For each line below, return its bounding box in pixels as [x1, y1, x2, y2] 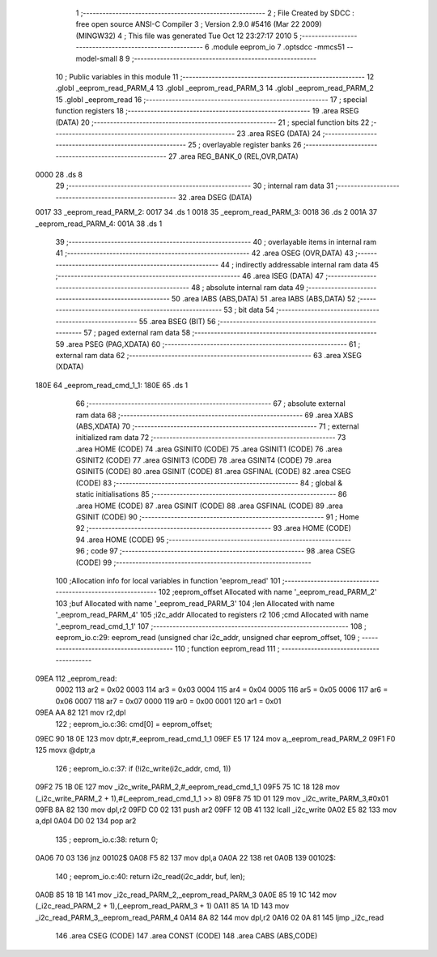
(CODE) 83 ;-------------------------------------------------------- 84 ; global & [75, 478, 343, 488]
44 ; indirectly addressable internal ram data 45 [219, 259, 380, 269]
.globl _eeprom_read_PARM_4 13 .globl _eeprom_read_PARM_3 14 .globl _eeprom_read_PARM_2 [55, 83, 374, 93]
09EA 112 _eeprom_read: [35, 673, 117, 684]
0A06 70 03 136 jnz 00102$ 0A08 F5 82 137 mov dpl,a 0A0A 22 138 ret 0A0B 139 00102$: [35, 853, 336, 863]
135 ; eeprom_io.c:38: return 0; [55, 835, 159, 844]
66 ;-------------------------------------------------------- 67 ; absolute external [75, 399, 346, 408]
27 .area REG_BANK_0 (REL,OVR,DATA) [168, 151, 299, 161]
